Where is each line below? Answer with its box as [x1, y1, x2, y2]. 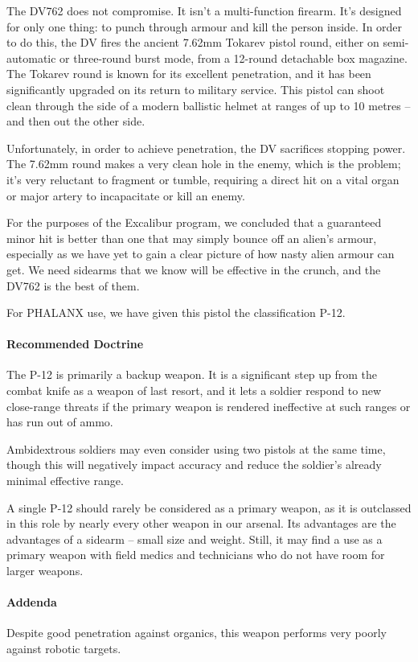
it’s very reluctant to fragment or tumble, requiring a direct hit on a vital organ [6, 171, 400, 187]
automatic [6, 49, 56, 66]
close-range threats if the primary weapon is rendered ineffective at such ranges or [6, 397, 411, 414]
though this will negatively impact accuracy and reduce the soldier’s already [6, 456, 382, 473]
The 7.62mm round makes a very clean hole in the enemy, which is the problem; [6, 155, 401, 172]
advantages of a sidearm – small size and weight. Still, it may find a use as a [6, 530, 383, 547]
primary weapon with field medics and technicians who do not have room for [6, 546, 385, 563]
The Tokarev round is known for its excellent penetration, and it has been [6, 65, 371, 82]
